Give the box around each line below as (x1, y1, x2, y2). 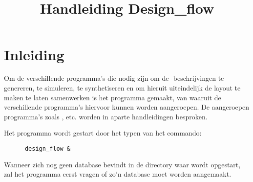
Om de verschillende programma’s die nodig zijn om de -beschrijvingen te (4, 73, 224, 83)
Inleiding (4, 45, 64, 65)
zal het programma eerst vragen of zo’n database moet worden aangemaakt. (4, 169, 232, 179)
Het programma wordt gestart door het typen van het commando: (4, 128, 202, 138)
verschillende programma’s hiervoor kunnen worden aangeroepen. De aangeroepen (4, 102, 249, 112)
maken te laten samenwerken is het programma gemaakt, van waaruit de (4, 92, 221, 102)
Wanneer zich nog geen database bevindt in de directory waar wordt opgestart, (4, 159, 241, 169)
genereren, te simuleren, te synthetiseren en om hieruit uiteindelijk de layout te (4, 82, 241, 92)
